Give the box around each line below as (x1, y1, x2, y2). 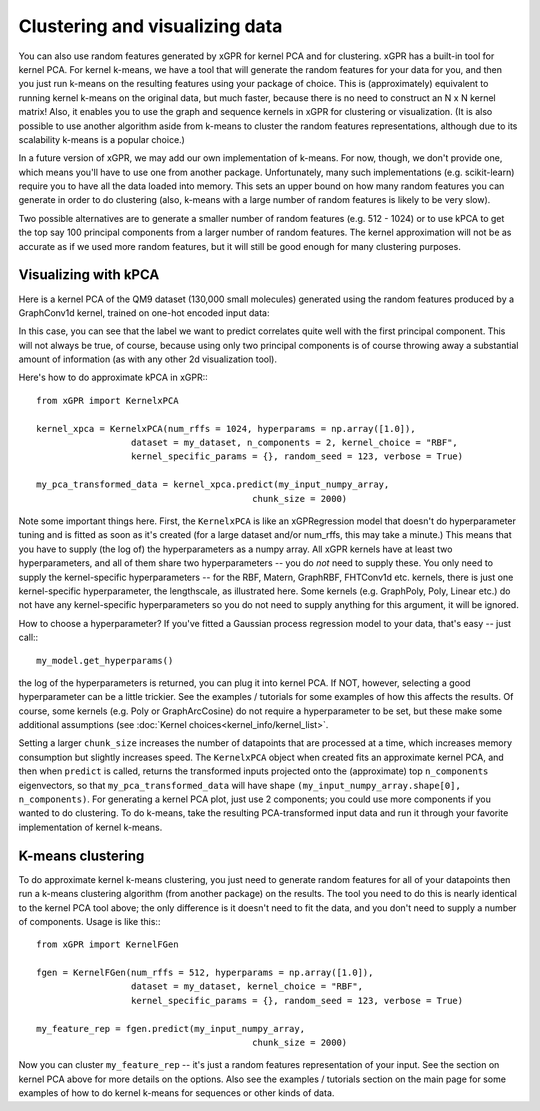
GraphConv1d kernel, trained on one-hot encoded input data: (18, 306, 270, 319)
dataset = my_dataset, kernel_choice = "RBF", (130, 981, 364, 992)
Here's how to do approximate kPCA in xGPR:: (18, 371, 209, 384)
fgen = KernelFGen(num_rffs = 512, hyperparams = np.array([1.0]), (36, 967, 374, 979)
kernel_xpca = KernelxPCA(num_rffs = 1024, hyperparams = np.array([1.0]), (36, 423, 416, 434)
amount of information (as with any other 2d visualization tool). (18, 353, 277, 365)
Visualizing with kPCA (18, 266, 160, 284)
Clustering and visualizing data (18, 15, 283, 37)
